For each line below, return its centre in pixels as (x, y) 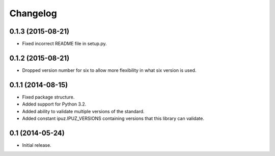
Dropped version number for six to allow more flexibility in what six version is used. (109, 70)
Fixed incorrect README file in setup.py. (64, 44)
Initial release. (37, 145)
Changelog (33, 13)
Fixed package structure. (48, 97)
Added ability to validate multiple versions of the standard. (83, 111)
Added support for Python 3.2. (54, 104)
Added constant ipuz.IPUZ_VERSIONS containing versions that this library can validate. (113, 119)
